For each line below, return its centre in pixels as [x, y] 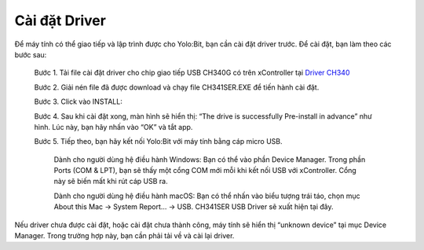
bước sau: [31, 54]
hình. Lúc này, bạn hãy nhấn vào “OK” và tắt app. [113, 127]
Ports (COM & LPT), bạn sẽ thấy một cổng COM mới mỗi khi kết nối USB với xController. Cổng [205, 171]
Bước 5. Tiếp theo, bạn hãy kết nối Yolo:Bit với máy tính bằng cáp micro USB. [158, 142]
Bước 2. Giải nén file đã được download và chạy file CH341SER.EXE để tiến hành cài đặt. [177, 87]
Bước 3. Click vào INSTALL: [79, 101]
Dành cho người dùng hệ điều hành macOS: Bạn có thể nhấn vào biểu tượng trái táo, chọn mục [207, 196]
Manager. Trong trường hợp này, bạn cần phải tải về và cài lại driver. [124, 236]
